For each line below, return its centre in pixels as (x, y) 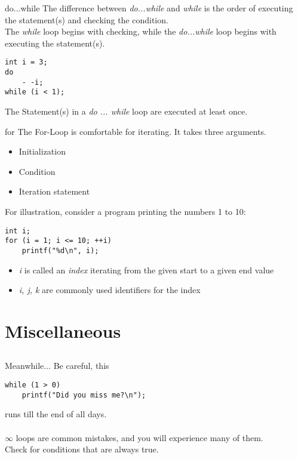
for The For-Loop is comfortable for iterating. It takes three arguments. (136, 131)
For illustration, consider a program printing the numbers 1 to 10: (125, 211)
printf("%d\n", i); (60, 250)
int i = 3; (26, 62)
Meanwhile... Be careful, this (57, 366)
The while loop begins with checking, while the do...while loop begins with (141, 31)
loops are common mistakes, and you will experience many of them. (139, 437)
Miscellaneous (63, 330)
